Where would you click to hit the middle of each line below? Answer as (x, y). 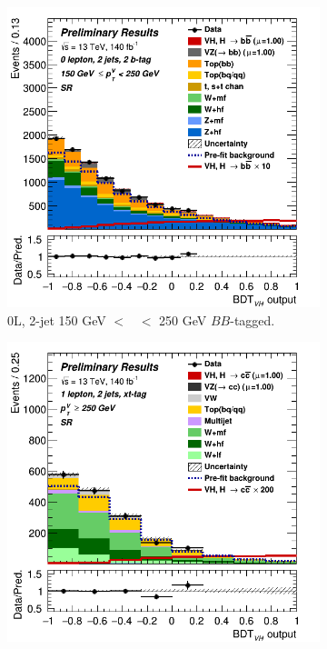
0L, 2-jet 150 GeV (57, 320)
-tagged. (253, 320)
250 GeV (183, 320)
